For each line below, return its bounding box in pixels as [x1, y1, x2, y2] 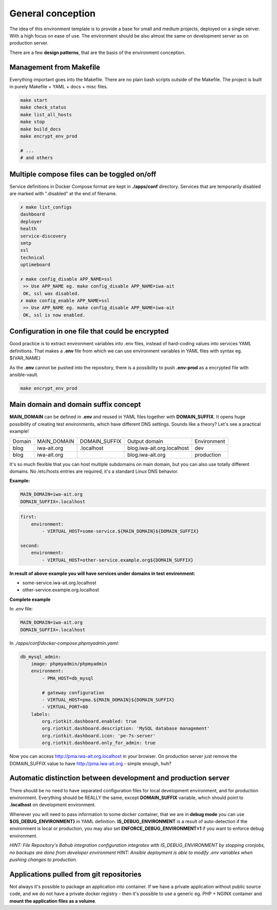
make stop [20, 119, 45, 125]
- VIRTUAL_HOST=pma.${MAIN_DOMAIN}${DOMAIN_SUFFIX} [42, 697, 175, 702]
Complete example [9, 596, 51, 602]
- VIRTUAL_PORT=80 [42, 704, 88, 710]
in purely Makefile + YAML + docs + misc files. [9, 84, 108, 90]
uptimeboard [20, 262, 51, 268]
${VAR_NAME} [9, 355, 41, 361]
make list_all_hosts [20, 112, 72, 118]
